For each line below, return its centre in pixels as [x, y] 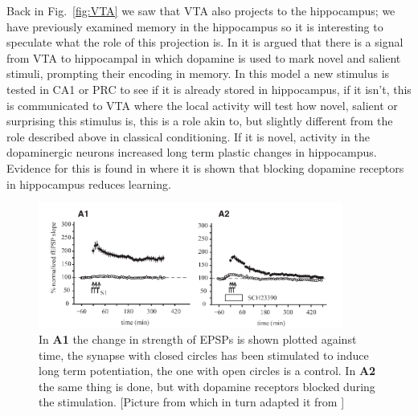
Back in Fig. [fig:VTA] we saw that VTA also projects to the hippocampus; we [201, 10]
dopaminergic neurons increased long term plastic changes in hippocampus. [192, 152]
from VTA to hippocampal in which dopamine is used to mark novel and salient [204, 57]
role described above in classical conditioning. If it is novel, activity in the [188, 136]
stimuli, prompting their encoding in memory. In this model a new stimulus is [198, 73]
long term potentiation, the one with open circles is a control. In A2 [207, 371]
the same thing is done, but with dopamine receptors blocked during [207, 386]
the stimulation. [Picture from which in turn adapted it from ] [192, 402]
